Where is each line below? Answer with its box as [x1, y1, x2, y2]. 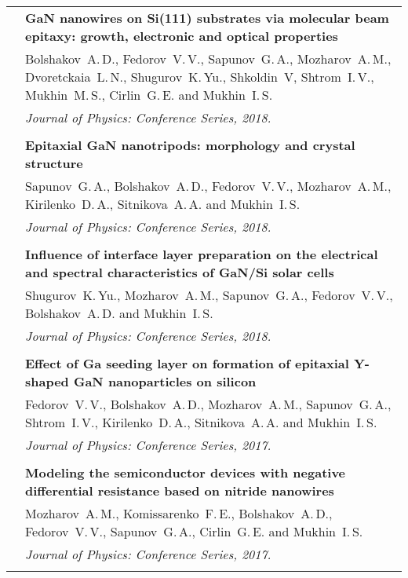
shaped [25, 372, 69, 390]
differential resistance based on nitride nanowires [25, 481, 334, 499]
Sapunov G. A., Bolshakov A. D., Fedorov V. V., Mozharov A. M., [25, 177, 392, 195]
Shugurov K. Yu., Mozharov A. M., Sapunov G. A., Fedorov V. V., [25, 286, 393, 304]
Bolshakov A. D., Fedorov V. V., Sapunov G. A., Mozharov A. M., [25, 49, 392, 68]
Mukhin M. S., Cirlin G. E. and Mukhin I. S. [25, 86, 273, 104]
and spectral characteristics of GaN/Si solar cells [25, 263, 334, 281]
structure [25, 154, 83, 172]
